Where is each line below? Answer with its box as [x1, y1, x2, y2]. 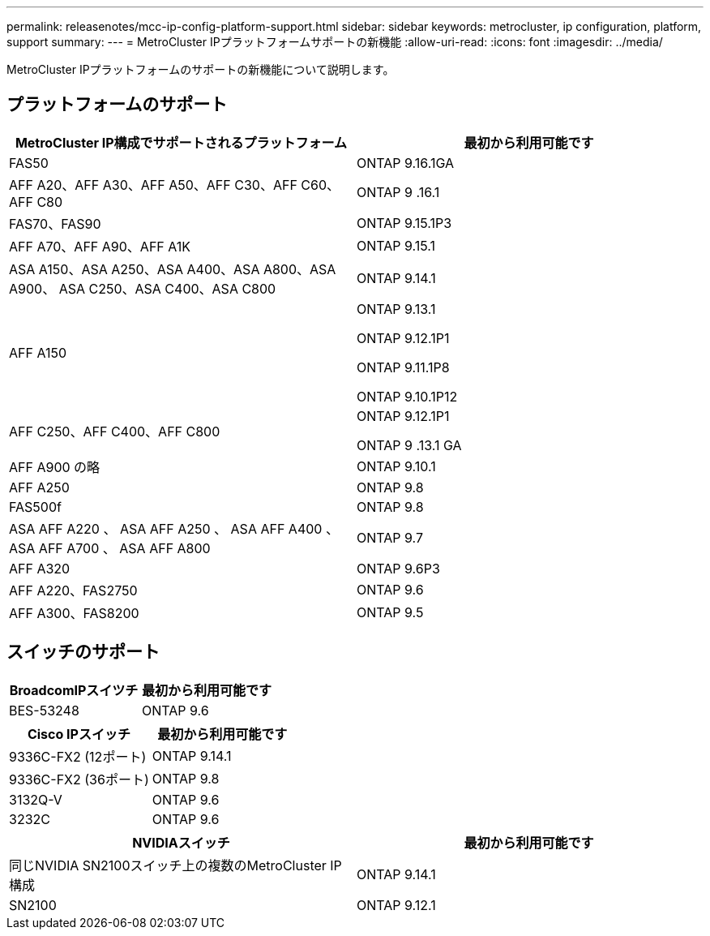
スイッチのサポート [6, 642, 160, 663]
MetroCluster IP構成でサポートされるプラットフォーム [15, 134, 348, 151]
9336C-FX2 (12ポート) [9, 748, 147, 765]
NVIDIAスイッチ [132, 834, 230, 851]
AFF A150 [9, 344, 67, 361]
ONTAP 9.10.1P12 [357, 388, 458, 405]
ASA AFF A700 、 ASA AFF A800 [9, 539, 211, 556]
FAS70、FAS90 [9, 215, 101, 232]
